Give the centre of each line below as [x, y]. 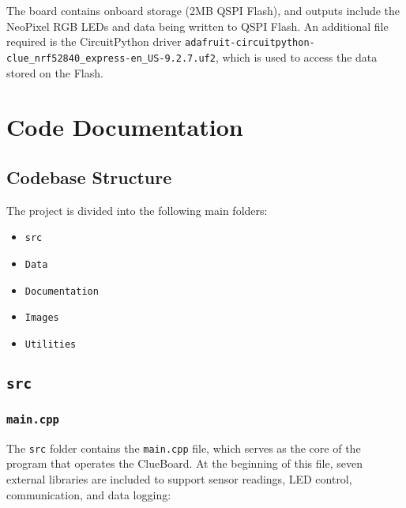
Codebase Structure [89, 177]
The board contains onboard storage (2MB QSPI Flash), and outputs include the [203, 10]
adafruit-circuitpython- [250, 43]
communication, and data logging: [89, 494]
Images [42, 318]
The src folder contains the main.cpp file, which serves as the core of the [184, 448]
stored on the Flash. [55, 72]
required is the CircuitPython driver [94, 41]
